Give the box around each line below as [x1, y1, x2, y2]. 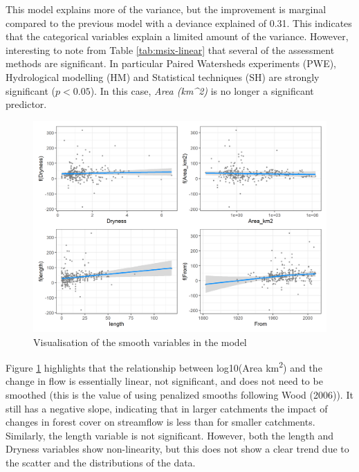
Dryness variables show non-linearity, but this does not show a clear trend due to [6, 442, 349, 456]
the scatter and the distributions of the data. [6, 455, 196, 469]
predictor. [6, 97, 47, 111]
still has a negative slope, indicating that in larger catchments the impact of [6, 401, 328, 415]
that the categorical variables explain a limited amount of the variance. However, [6, 29, 349, 44]
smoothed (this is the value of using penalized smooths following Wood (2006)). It [6, 387, 353, 401]
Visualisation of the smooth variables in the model [33, 334, 247, 349]
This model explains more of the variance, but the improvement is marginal [6, 2, 326, 16]
